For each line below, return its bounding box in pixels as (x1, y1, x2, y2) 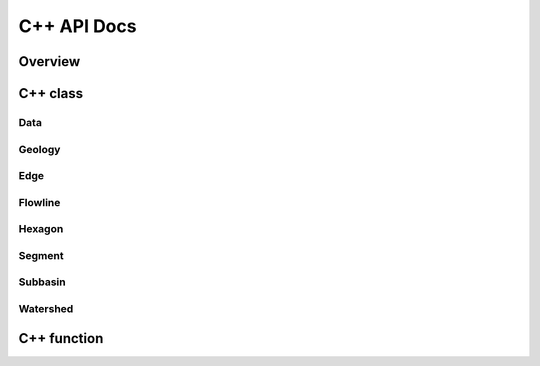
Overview (18, 53, 81, 70)
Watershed (18, 301, 74, 315)
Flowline (18, 195, 61, 209)
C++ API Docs (18, 15, 137, 37)
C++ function (18, 330, 104, 347)
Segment (18, 248, 64, 262)
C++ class (18, 85, 84, 102)
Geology (18, 142, 61, 156)
